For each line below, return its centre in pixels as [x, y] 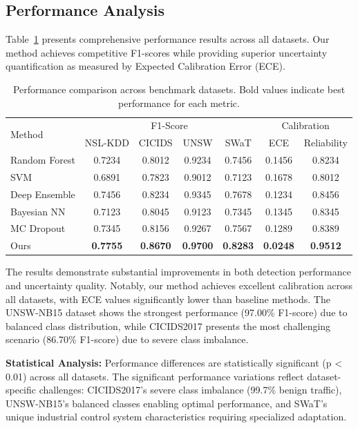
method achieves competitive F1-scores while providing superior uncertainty [167, 52]
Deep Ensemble [43, 194]
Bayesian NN [38, 211]
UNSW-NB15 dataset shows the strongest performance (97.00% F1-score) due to [177, 312]
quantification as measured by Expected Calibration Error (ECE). [145, 66]
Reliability [326, 143]
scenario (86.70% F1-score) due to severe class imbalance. [127, 339]
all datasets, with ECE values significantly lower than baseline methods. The [168, 299]
